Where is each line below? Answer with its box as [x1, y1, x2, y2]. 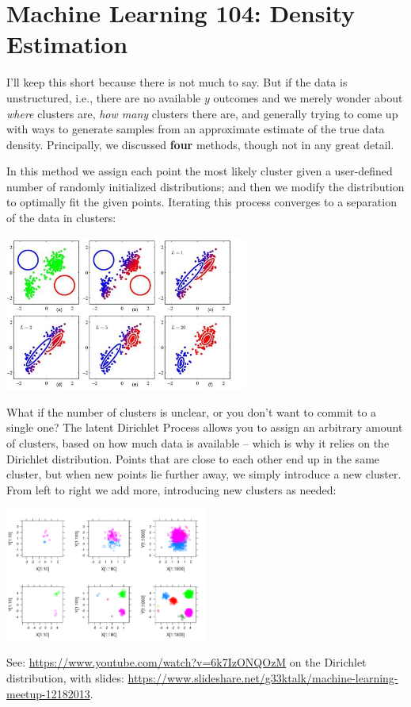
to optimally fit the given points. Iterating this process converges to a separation [6, 194, 397, 210]
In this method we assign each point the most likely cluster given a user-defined [6, 163, 393, 179]
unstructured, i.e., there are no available [6, 89, 201, 106]
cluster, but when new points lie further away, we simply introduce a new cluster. [6, 466, 401, 482]
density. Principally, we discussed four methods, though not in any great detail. [6, 136, 394, 152]
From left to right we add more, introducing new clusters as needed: [6, 481, 337, 498]
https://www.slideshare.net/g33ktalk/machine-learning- [127, 669, 398, 686]
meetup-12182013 [6, 685, 90, 701]
